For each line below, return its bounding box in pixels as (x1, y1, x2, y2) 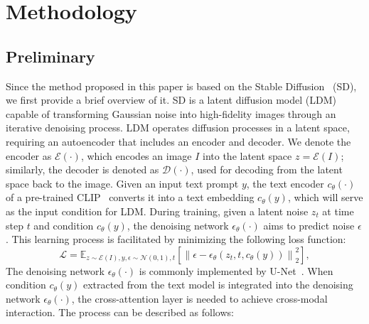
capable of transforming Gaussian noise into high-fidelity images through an (6, 106, 336, 121)
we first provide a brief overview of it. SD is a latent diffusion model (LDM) (6, 92, 336, 107)
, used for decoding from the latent (191, 162, 343, 177)
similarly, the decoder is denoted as (6, 162, 159, 177)
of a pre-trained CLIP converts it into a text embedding (6, 190, 255, 205)
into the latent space (203, 148, 292, 163)
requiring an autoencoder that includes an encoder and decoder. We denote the (6, 134, 351, 148)
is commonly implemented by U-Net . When (139, 263, 333, 278)
